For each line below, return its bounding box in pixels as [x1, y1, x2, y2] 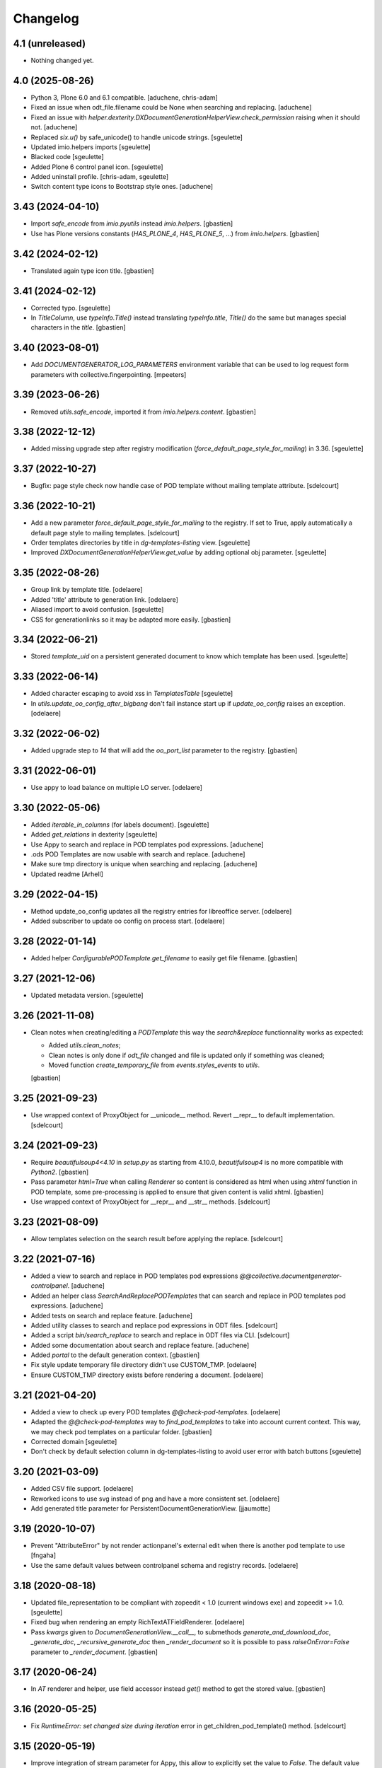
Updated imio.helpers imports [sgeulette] [30, 142, 151, 151]
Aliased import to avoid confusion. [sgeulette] [30, 605, 164, 614]
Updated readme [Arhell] [30, 870, 104, 878]
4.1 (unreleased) [13, 37, 86, 50]
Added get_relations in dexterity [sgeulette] [30, 830, 158, 839]
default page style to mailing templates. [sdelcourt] [30, 528, 180, 537]
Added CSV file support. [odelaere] [30, 1484, 134, 1493]
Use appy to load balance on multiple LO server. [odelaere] [30, 783, 203, 791]
